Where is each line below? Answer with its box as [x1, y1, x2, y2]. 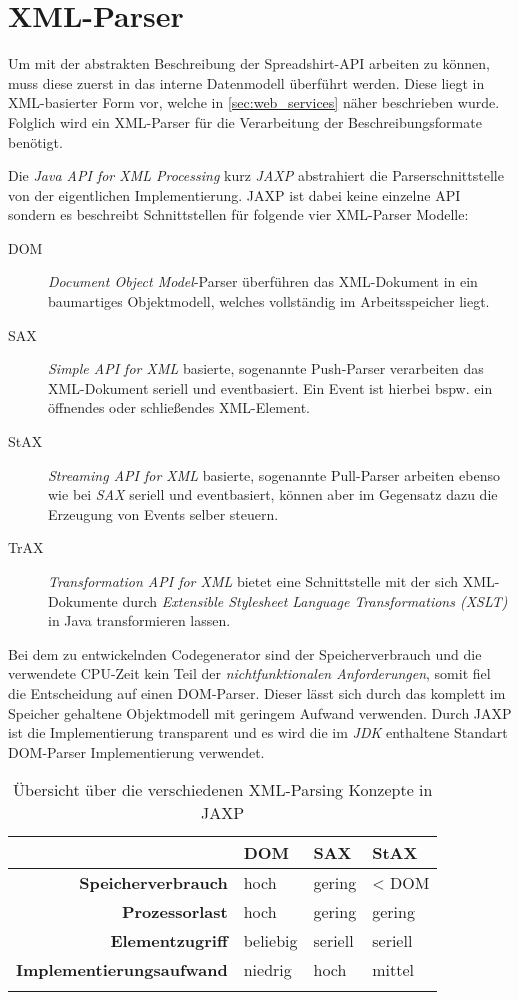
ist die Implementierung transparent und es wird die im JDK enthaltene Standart [8, 722, 508, 743]
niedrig [243, 958, 292, 982]
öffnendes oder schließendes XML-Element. [48, 397, 310, 418]
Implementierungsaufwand [16, 958, 228, 982]
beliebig [243, 929, 298, 953]
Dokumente [48, 590, 118, 611]
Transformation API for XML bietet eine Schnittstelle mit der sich [48, 571, 458, 591]
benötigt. [8, 131, 63, 152]
